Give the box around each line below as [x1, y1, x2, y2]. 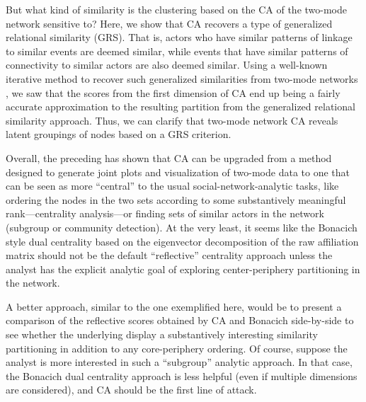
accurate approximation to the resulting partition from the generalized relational [6, 99, 355, 114]
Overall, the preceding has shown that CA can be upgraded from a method [6, 150, 332, 165]
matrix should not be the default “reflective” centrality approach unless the [6, 248, 333, 263]
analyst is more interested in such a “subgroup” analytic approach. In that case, [6, 355, 353, 369]
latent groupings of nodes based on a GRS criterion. [6, 127, 231, 142]
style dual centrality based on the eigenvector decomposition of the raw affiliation [6, 234, 359, 248]
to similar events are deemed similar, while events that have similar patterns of [6, 43, 348, 58]
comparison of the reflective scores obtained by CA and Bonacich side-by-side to [6, 313, 354, 328]
